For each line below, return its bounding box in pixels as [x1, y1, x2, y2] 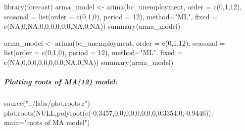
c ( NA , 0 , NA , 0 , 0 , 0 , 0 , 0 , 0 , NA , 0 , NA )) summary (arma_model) [4, 21, 181, 31]
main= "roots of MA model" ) [4, 117, 90, 128]
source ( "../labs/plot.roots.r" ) [4, 98, 90, 108]
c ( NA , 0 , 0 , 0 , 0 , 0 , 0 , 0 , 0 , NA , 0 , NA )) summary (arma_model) [4, 57, 174, 67]
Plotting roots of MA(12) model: [4, 76, 118, 87]
